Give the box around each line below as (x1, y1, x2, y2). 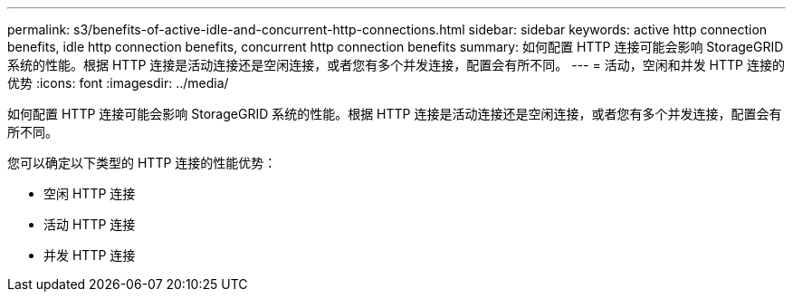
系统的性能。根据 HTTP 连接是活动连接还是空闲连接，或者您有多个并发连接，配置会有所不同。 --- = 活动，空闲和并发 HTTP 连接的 (7, 57, 785, 72)
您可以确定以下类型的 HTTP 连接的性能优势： (7, 155, 277, 170)
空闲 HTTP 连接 (43, 186, 136, 201)
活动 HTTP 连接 (43, 217, 136, 232)
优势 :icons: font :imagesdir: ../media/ (7, 75, 229, 91)
